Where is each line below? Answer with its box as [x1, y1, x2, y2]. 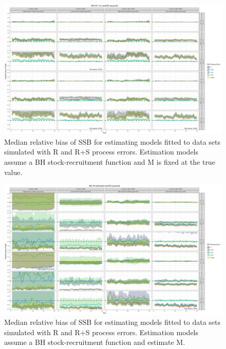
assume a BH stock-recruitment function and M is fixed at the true [4, 157, 215, 167]
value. [4, 166, 23, 177]
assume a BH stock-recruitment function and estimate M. [4, 337, 185, 347]
